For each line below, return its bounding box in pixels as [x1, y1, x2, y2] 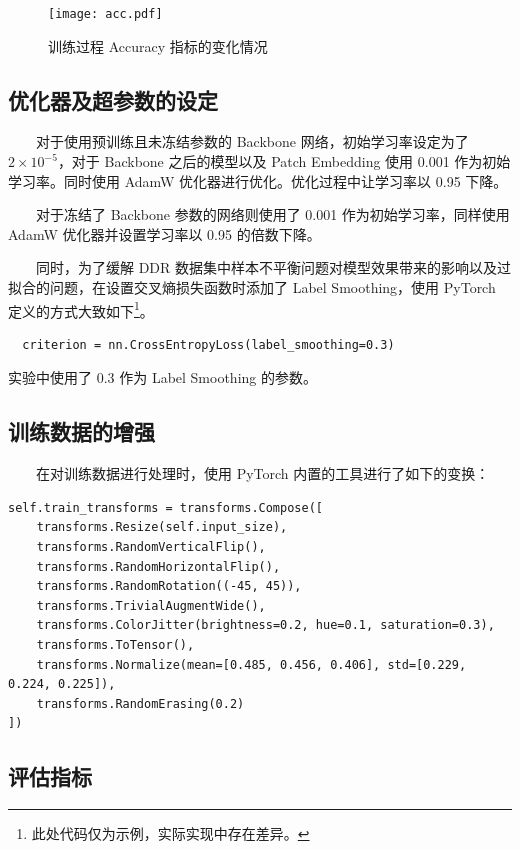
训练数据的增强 [8, 416, 155, 447]
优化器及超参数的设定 [8, 84, 218, 115]
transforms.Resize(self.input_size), [36, 520, 288, 535]
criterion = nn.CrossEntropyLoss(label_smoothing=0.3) [22, 337, 395, 352]
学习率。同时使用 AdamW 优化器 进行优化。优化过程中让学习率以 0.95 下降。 [8, 170, 508, 191]
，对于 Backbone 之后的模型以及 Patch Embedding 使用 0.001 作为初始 [57, 151, 511, 172]
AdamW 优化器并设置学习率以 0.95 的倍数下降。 [8, 223, 321, 244]
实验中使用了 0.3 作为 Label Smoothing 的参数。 [8, 367, 317, 388]
